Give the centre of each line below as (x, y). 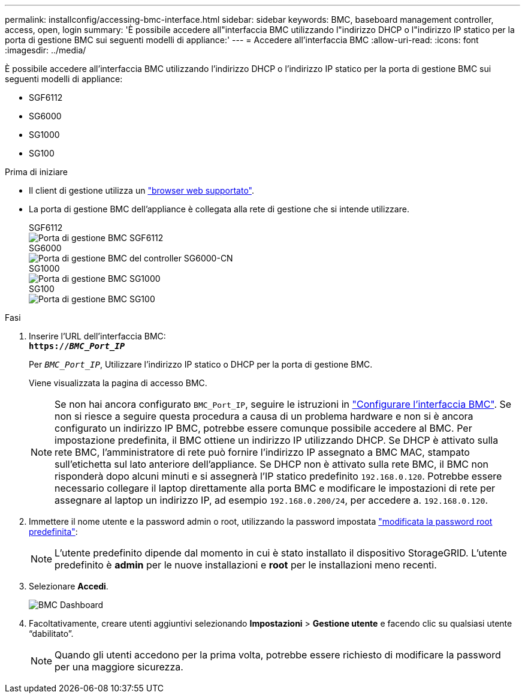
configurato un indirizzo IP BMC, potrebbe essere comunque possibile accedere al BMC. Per (263, 428)
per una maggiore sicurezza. (119, 667)
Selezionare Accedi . (69, 586)
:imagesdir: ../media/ (46, 50)
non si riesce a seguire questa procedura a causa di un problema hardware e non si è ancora (264, 416)
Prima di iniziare (36, 172)
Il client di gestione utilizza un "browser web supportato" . (141, 190)
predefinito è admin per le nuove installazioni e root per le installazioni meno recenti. (246, 565)
